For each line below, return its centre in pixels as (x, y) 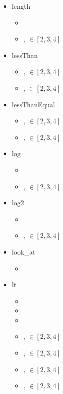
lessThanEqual (33, 104)
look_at (24, 251)
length (21, 6)
